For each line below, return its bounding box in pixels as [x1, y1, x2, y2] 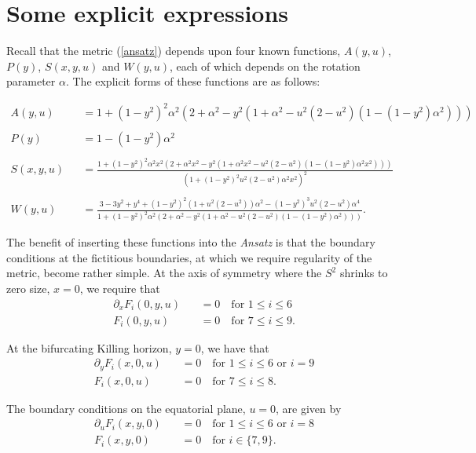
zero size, [6, 279, 50, 296]
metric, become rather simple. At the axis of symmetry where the [6, 265, 322, 281]
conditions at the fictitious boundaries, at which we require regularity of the [6, 249, 372, 265]
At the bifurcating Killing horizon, [6, 339, 172, 356]
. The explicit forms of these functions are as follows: [65, 73, 320, 90]
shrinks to [339, 265, 388, 281]
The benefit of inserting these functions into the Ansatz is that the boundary [6, 234, 375, 250]
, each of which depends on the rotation [170, 57, 361, 74]
